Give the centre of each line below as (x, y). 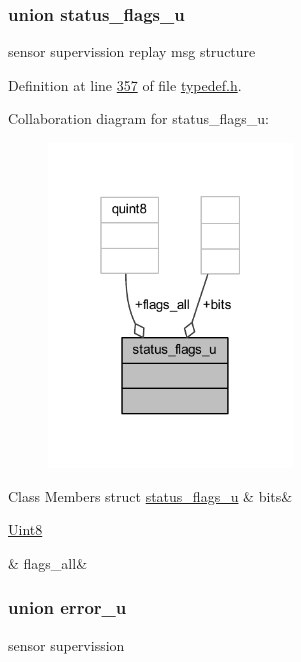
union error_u (67, 607)
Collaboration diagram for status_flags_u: (138, 118)
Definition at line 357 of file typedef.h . (125, 84)
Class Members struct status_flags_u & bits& (150, 495)
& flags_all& (48, 562)
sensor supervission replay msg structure (132, 51)
